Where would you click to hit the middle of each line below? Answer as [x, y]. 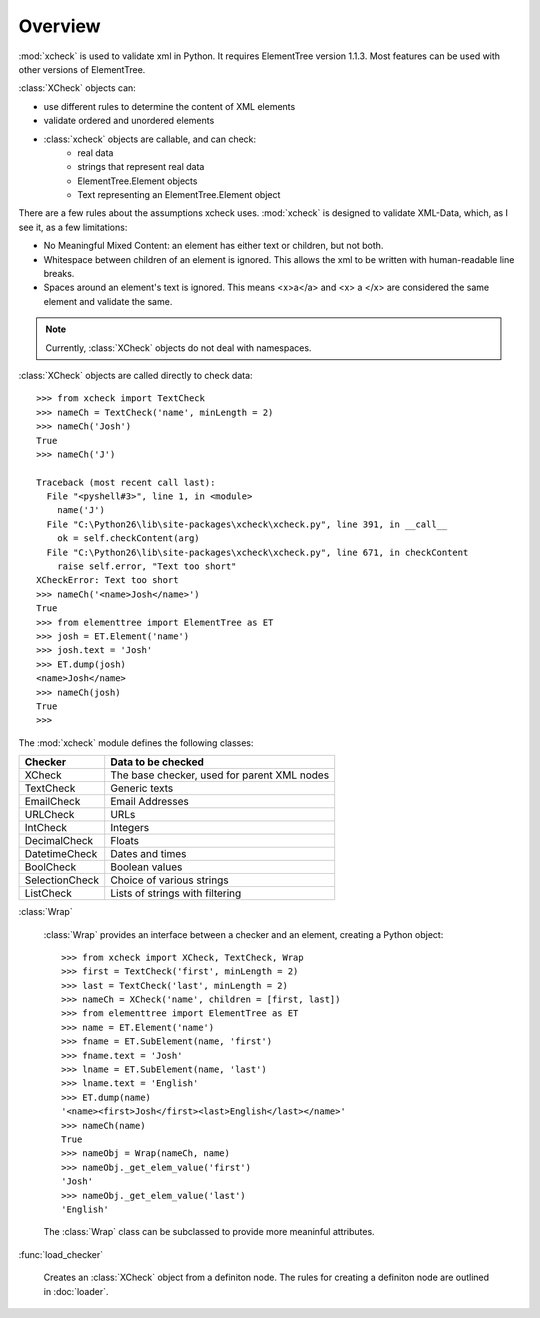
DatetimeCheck [61, 854]
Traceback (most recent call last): [126, 482]
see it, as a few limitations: [73, 227]
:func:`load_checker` [61, 1254]
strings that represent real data [141, 167]
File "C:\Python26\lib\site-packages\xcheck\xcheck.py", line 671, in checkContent [257, 552]
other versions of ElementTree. [82, 69]
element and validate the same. [108, 301]
